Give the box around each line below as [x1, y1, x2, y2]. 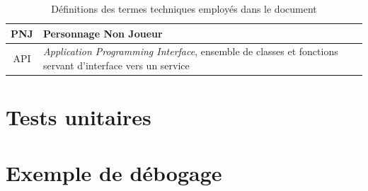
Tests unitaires [6, 103, 151, 132]
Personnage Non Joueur [42, 25, 163, 40]
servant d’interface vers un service [42, 58, 190, 73]
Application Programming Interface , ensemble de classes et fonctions [42, 44, 338, 59]
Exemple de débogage [6, 158, 222, 187]
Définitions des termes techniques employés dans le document [51, 1, 317, 16]
